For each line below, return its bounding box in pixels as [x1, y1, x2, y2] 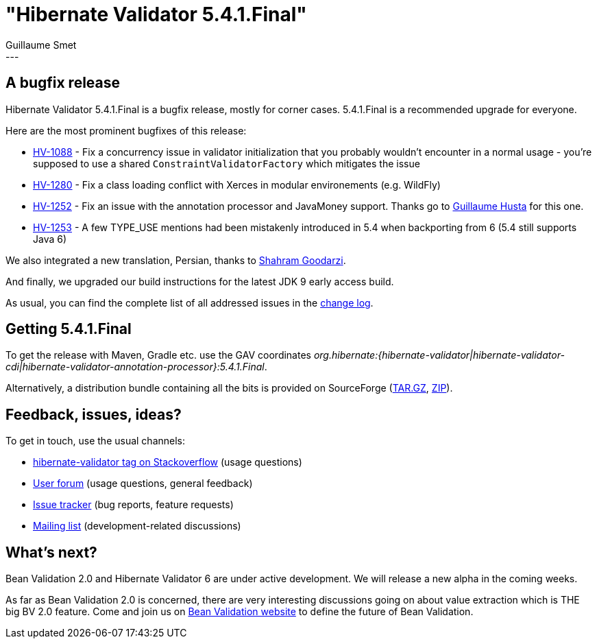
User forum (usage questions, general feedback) [33, 477, 253, 490]
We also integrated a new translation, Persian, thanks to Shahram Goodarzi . [5, 254, 346, 266]
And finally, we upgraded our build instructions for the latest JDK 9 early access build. [5, 275, 394, 287]
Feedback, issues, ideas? [5, 405, 182, 423]
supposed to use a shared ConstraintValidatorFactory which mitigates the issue [33, 157, 420, 169]
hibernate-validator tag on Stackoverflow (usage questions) [33, 456, 302, 468]
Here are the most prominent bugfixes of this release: [5, 124, 247, 136]
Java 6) [33, 232, 67, 245]
